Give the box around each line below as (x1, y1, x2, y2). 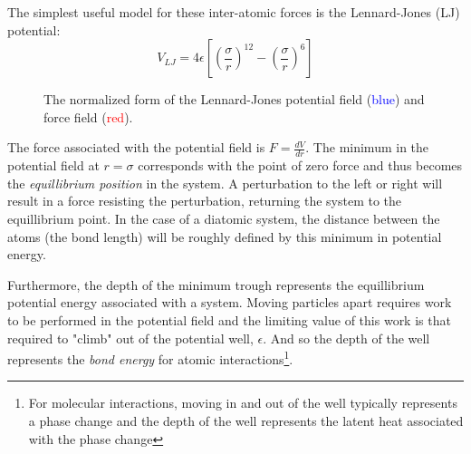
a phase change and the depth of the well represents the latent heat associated (28, 411, 464, 430)
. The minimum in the (305, 138, 429, 157)
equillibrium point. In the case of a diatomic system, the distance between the (7, 208, 440, 227)
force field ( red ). (43, 107, 133, 126)
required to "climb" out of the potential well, (7, 328, 254, 347)
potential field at (7, 156, 100, 175)
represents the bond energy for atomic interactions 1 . (7, 347, 293, 368)
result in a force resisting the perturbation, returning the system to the (7, 191, 402, 210)
